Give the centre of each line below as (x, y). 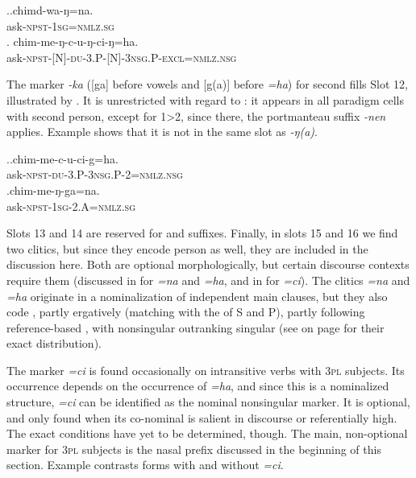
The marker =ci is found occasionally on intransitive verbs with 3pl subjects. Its (206, 370)
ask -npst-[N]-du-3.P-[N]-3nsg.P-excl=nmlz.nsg (122, 57)
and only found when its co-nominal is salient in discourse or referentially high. (202, 417)
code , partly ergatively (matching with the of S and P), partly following (186, 312)
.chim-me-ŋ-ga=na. (53, 190)
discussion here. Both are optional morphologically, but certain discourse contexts (208, 264)
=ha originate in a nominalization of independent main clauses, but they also (197, 296)
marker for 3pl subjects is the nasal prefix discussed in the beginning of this (194, 449)
